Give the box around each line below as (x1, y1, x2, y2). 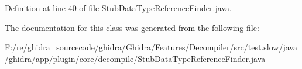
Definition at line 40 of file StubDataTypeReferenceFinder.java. (5, 2, 232, 13)
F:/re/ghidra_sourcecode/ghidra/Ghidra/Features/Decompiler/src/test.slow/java (5, 41, 297, 53)
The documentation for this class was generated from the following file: (5, 21, 259, 33)
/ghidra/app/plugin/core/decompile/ (5, 52, 138, 64)
